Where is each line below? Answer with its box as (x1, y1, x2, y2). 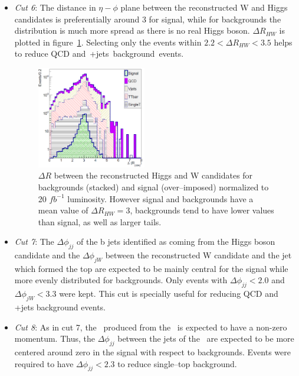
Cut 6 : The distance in (14, 1, 96, 13)
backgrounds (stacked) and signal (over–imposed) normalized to (38, 180, 269, 193)
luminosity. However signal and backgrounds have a (67, 192, 254, 205)
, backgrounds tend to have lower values (130, 204, 274, 216)
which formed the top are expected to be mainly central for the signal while (14, 262, 288, 274)
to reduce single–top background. (117, 357, 237, 369)
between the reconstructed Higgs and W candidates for (54, 169, 253, 181)
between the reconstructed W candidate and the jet (105, 249, 292, 261)
